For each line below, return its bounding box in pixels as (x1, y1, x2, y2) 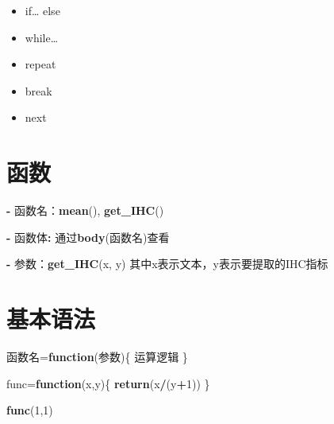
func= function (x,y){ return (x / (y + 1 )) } (6, 375, 210, 391)
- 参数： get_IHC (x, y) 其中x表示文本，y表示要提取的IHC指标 (6, 255, 328, 272)
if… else (25, 2, 60, 18)
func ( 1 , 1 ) (6, 402, 53, 418)
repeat (25, 56, 56, 72)
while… (25, 29, 59, 45)
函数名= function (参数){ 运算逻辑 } (6, 348, 188, 364)
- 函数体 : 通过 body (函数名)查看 (6, 228, 170, 245)
